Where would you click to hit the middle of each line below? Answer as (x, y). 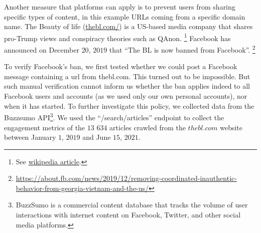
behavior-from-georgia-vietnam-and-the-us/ (82, 188)
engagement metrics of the (45, 127)
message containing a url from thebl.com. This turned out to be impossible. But (127, 76)
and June (97, 137)
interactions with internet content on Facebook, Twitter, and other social (128, 215)
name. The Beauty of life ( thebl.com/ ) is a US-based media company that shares (128, 26)
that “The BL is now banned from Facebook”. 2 (182, 49)
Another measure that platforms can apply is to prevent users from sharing (120, 7)
